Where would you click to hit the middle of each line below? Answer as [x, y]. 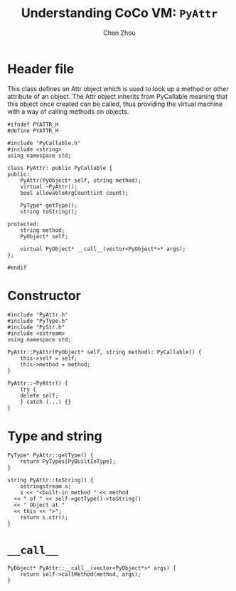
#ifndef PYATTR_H [33, 124]
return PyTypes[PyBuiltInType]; [68, 461]
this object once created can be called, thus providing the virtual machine [115, 104]
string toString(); [49, 211]
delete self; [39, 395]
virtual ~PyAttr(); [49, 186]
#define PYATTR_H [33, 131]
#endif [17, 267]
